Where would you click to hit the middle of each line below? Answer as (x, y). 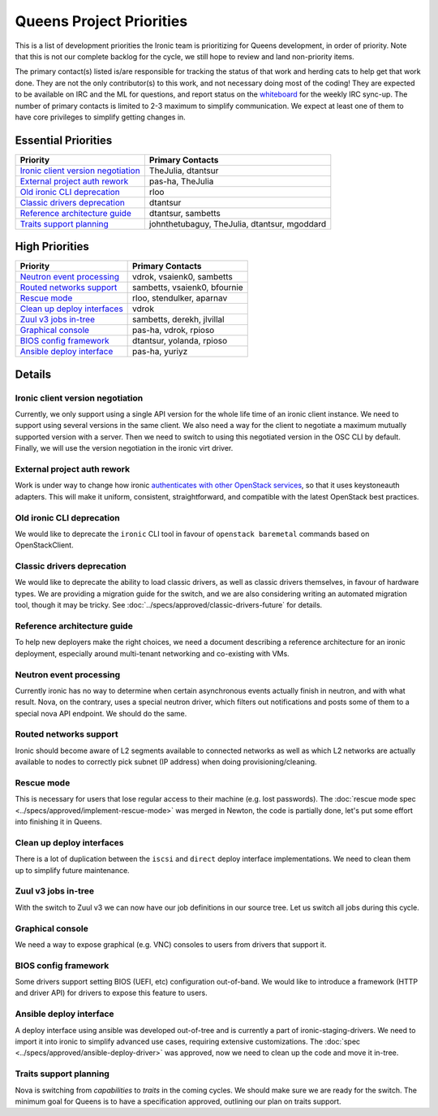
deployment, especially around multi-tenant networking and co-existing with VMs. (152, 653)
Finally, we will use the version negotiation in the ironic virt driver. (124, 448)
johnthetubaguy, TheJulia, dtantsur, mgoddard (238, 223)
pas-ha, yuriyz (160, 352)
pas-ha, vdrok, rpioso (174, 331)
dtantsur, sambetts (185, 213)
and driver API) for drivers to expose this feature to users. (112, 993)
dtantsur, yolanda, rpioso (180, 341)
